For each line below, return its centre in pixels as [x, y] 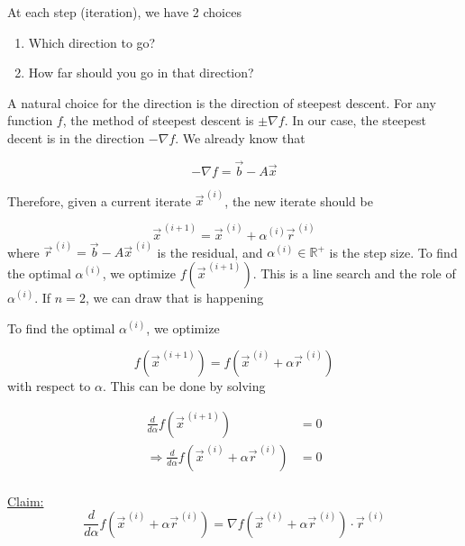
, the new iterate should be [299, 200]
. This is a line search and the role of [354, 273]
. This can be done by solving [184, 386]
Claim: [26, 500]
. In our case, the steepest [356, 120]
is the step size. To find [393, 252]
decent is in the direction [76, 137]
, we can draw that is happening [174, 297]
